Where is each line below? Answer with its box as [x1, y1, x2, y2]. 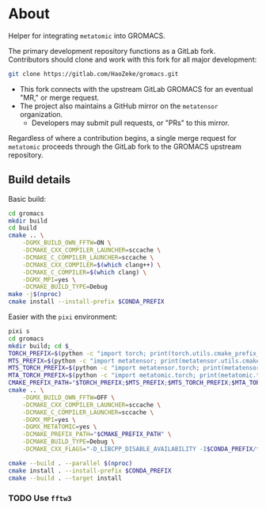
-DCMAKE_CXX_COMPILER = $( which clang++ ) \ [22, 260, 161, 269]
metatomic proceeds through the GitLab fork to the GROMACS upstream [8, 142, 242, 151]
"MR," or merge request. [19, 93, 100, 102]
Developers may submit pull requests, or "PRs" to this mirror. [31, 118, 230, 127]
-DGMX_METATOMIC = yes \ [22, 423, 97, 431]
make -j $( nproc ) [8, 291, 62, 298]
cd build [8, 224, 37, 232]
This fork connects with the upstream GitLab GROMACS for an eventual [19, 84, 253, 93]
